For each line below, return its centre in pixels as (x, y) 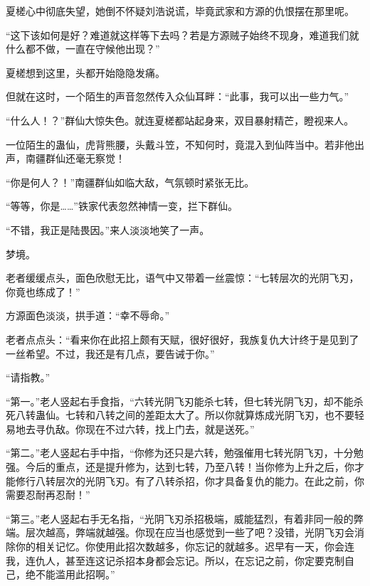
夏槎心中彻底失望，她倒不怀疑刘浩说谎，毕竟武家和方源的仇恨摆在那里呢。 (180, 11)
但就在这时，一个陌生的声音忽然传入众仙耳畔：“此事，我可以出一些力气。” (178, 96)
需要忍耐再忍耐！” (48, 495)
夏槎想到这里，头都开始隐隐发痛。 (85, 72)
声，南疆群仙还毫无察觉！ (65, 158)
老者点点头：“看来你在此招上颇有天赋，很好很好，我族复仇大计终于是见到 (178, 339)
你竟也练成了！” (43, 291)
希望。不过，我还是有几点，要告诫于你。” (120, 353)
